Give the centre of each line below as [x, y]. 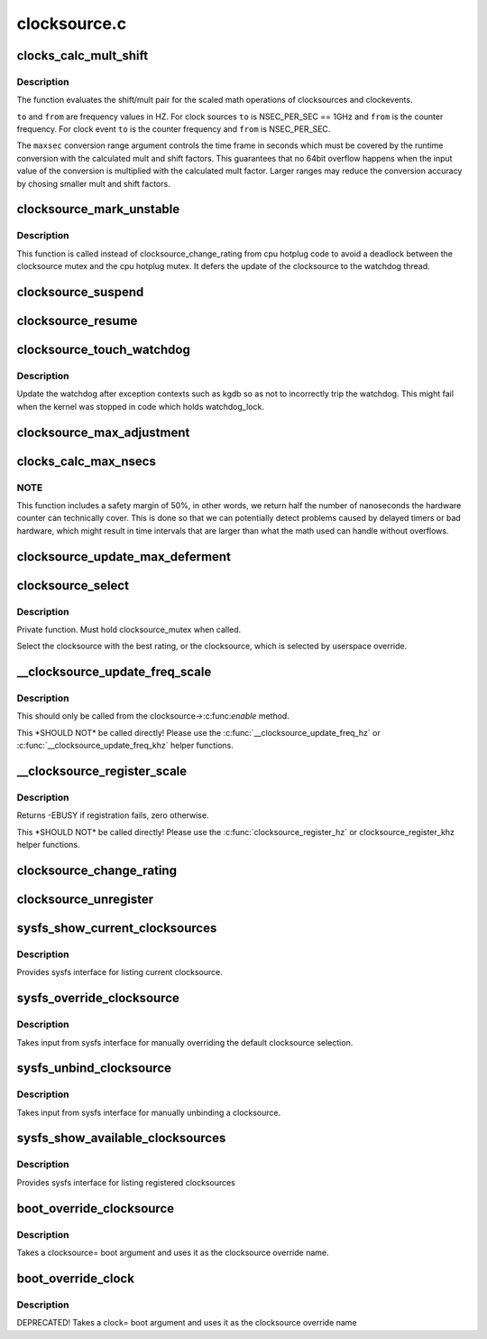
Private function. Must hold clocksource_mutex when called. [129, 629]
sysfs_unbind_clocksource [94, 1069]
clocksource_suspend [80, 292]
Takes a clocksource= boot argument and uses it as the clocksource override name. [173, 1252]
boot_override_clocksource [96, 1209]
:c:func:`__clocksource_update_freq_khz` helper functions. [125, 746]
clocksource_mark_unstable [98, 209]
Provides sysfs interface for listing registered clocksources [126, 1182]
